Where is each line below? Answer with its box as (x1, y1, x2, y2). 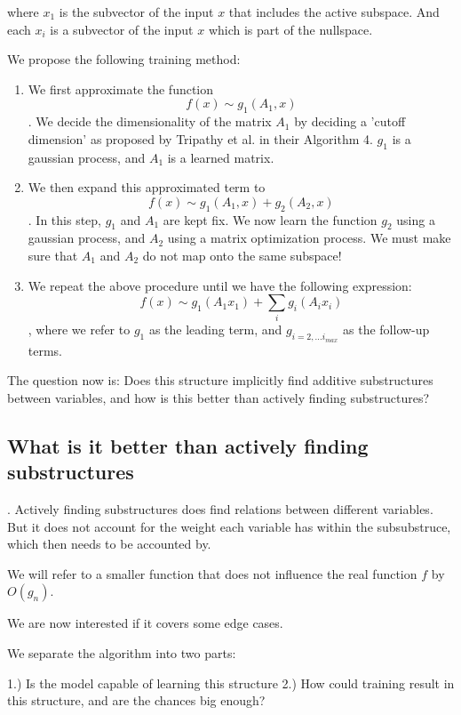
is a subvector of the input (50, 20, 194, 38)
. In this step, (28, 210, 102, 229)
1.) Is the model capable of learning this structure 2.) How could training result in (7, 673, 455, 692)
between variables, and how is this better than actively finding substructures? (7, 388, 430, 406)
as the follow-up (343, 320, 430, 339)
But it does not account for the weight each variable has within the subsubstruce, (7, 517, 451, 535)
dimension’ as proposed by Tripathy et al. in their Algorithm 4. (28, 129, 373, 148)
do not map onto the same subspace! (142, 245, 342, 264)
